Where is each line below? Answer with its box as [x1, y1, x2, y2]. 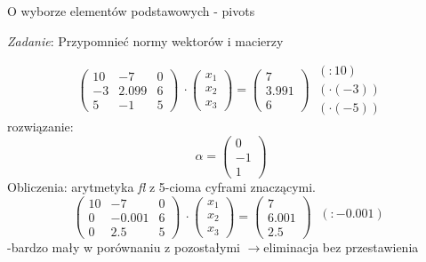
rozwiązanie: [7, 117, 74, 136]
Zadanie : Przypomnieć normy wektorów [7, 31, 224, 50]
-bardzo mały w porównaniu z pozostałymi [7, 237, 240, 256]
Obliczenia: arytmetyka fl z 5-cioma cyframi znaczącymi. [7, 178, 316, 196]
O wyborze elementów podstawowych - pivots [7, 2, 255, 20]
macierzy [235, 31, 284, 50]
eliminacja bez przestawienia [263, 237, 419, 256]
